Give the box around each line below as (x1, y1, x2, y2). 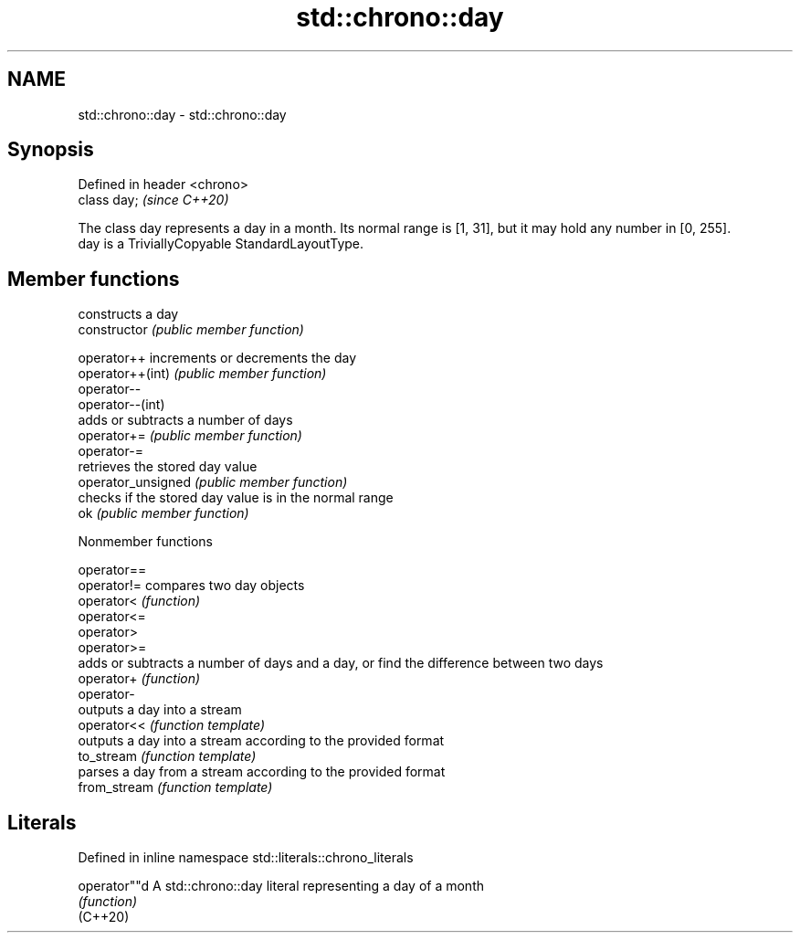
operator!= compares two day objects (78, 577, 305, 594)
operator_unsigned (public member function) (78, 474, 348, 491)
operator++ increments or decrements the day (78, 350, 357, 366)
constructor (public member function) (78, 322, 304, 338)
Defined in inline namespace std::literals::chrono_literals (78, 850, 414, 866)
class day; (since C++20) (78, 192, 229, 208)
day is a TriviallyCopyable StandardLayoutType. (78, 236, 364, 252)
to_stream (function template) (78, 748, 257, 765)
